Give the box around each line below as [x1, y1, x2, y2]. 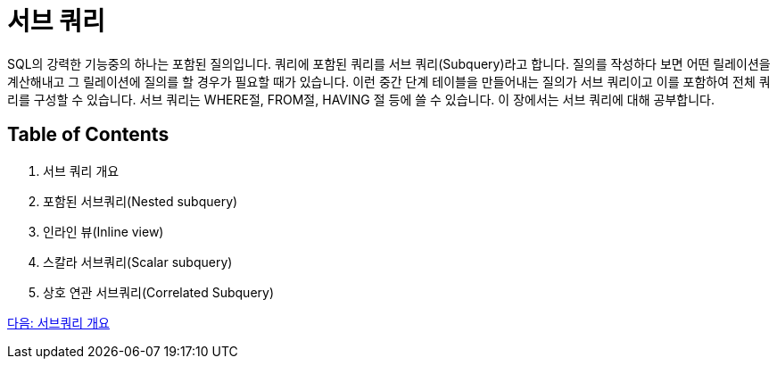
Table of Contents [7, 123, 169, 146]
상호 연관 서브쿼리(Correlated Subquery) [43, 284, 275, 300]
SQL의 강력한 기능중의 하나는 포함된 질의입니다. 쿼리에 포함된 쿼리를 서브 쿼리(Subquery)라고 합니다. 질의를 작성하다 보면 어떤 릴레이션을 [7, 55, 771, 71]
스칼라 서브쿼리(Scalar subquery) [43, 254, 233, 270]
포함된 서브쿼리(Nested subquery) [43, 193, 238, 209]
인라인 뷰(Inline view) [43, 223, 164, 239]
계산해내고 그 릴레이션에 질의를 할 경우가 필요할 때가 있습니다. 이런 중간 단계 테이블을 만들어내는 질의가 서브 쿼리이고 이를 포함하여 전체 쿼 [7, 73, 771, 89]
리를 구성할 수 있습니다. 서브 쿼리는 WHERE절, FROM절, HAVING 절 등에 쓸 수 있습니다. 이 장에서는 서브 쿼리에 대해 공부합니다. [7, 91, 715, 107]
